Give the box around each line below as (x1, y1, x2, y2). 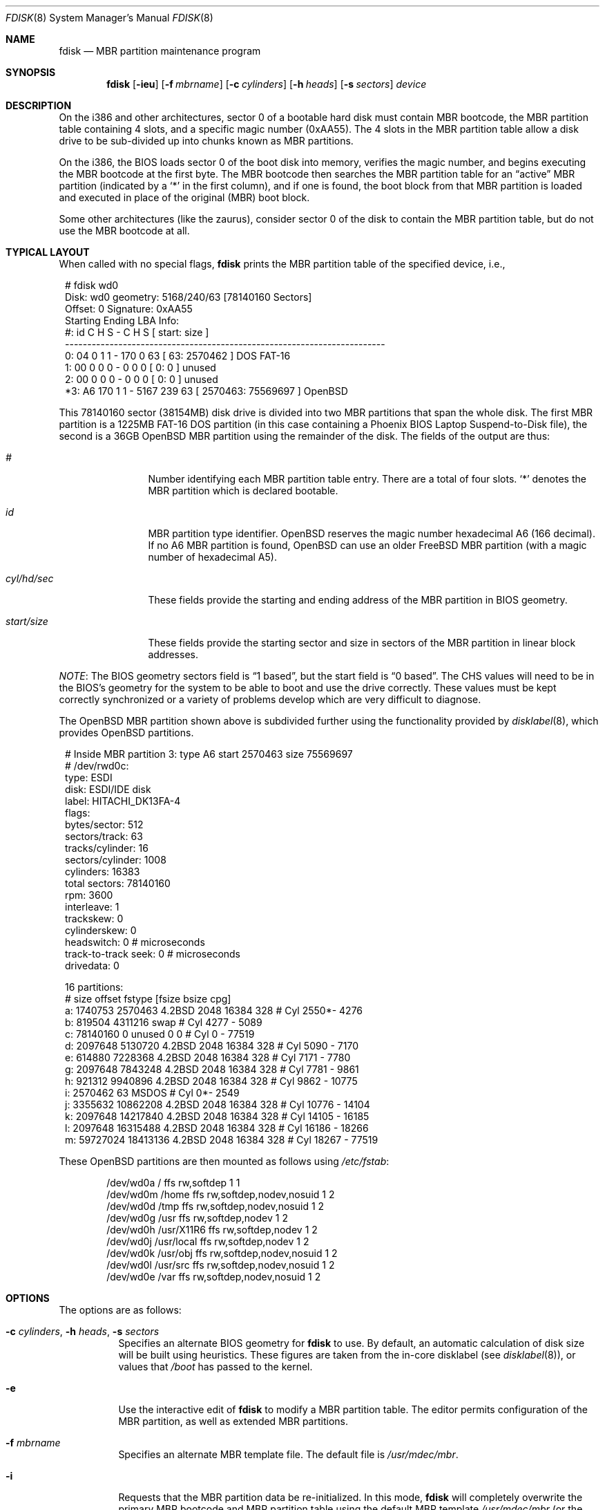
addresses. (148, 649, 198, 660)
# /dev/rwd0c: (65, 760, 129, 772)
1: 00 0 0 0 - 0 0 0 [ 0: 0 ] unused (65, 362, 216, 373)
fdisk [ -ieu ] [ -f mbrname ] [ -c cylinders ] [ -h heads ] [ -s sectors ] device (106, 78, 427, 90)
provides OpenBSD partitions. (59, 727, 194, 738)
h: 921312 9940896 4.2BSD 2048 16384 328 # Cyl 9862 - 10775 (65, 1075, 358, 1087)
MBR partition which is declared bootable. (148, 485, 338, 496)
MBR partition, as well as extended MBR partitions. (118, 1415, 348, 1427)
